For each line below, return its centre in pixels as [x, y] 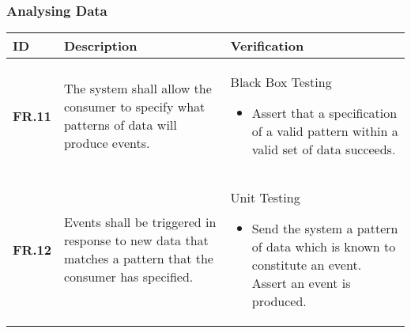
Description [100, 46]
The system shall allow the [138, 89]
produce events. [107, 143]
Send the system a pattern [325, 229]
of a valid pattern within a [325, 131]
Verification [267, 46]
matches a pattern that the [138, 259]
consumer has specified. [128, 277]
